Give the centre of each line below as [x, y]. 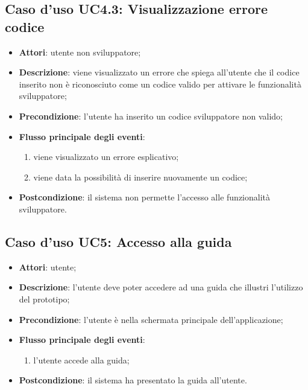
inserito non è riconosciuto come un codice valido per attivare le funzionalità [160, 84]
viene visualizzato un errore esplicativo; [106, 157]
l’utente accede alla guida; [81, 360]
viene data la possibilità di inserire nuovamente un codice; [140, 177]
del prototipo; [44, 299]
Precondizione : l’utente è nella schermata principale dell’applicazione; [151, 319]
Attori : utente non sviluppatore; [80, 52]
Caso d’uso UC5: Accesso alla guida [118, 241]
